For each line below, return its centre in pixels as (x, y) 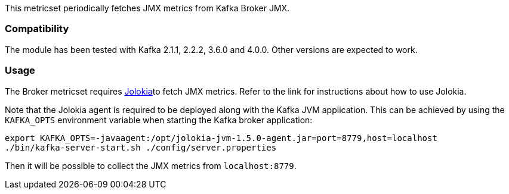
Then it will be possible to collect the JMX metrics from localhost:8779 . (151, 165)
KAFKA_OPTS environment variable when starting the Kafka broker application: (159, 120)
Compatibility (37, 29)
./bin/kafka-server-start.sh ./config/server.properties (141, 147)
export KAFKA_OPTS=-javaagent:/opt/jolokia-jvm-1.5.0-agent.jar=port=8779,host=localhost (221, 138)
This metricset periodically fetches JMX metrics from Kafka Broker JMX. (147, 8)
